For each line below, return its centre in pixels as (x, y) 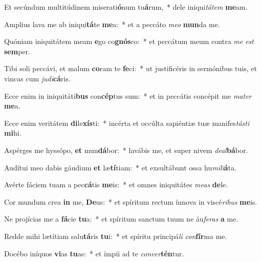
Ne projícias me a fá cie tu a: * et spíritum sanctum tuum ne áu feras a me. (121, 219)
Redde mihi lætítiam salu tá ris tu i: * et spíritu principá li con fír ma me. (116, 236)
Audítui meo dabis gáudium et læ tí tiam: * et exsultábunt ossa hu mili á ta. (121, 167)
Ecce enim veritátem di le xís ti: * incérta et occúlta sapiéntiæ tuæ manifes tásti (127, 123)
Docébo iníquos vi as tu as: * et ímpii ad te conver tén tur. (94, 253)
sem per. (17, 51)
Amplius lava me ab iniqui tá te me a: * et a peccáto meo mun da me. (112, 24)
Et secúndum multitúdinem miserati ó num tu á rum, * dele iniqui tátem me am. (126, 7)
